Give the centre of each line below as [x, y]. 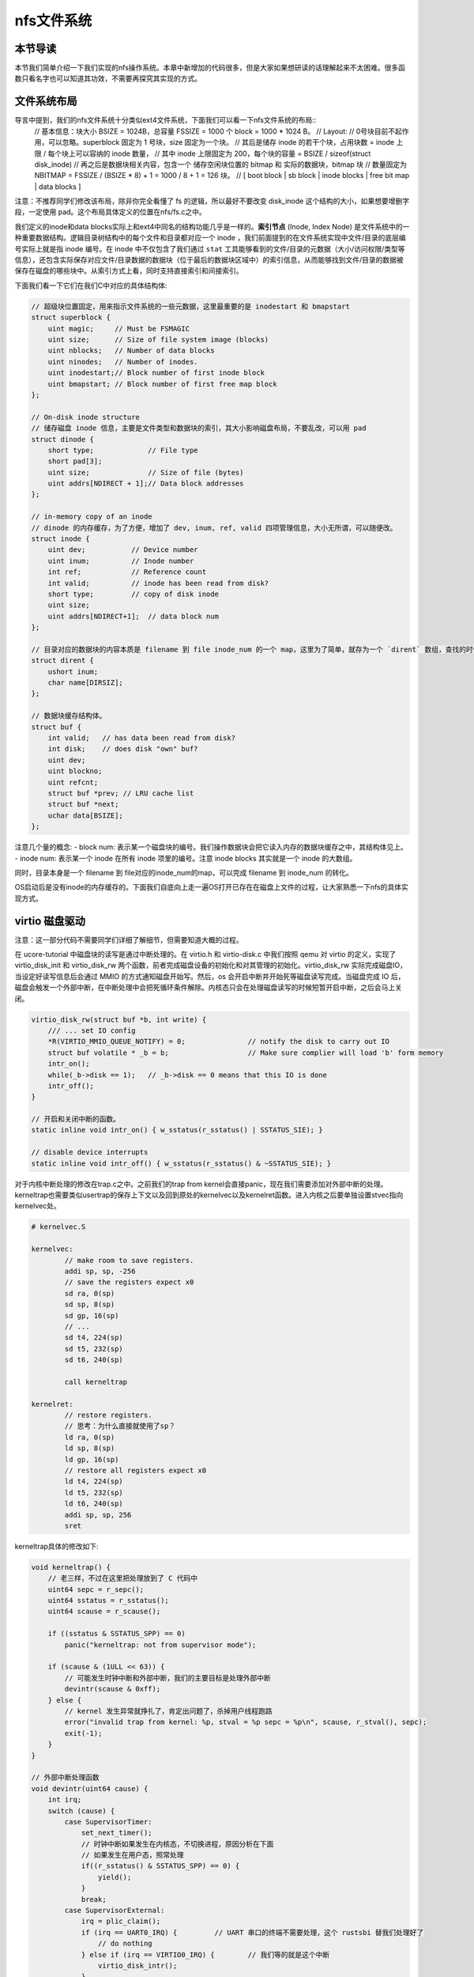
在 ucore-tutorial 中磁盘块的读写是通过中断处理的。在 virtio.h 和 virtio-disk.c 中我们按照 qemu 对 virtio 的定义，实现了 [205, 954]
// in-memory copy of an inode [92, 517]
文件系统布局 [46, 102]
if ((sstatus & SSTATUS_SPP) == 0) [117, 1634]
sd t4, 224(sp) [94, 1338]
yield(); [115, 1877]
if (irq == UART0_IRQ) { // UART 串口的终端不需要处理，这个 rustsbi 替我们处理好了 [252, 1932]
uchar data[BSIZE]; [86, 815]
